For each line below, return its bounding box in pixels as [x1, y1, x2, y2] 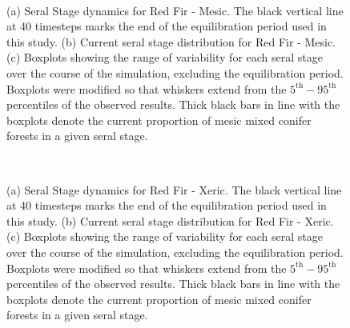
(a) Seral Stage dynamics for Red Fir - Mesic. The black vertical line [6, 2, 344, 18]
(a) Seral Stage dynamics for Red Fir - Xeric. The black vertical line [6, 181, 342, 198]
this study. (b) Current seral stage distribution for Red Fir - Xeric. [6, 212, 334, 229]
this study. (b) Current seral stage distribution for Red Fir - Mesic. [6, 33, 336, 50]
